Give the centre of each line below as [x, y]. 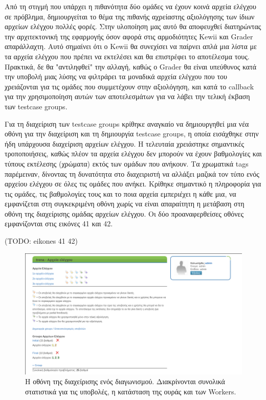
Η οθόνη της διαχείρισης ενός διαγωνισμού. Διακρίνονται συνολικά [125, 381]
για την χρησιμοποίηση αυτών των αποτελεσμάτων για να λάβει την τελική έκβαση [127, 96]
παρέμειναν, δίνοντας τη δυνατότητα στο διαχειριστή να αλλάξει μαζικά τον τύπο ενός [132, 173]
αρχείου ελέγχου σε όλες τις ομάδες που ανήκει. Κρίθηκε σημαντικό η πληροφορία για [133, 184]
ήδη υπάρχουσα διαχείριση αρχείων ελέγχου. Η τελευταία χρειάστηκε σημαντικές [125, 143]
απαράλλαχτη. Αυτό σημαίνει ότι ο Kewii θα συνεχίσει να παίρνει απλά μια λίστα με [131, 46]
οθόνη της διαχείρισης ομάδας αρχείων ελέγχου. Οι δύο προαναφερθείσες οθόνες [124, 213]
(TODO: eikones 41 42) [41, 241]
